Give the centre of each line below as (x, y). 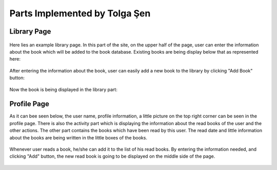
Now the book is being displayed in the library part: (63, 89)
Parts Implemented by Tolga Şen (80, 13)
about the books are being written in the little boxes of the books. (78, 137)
